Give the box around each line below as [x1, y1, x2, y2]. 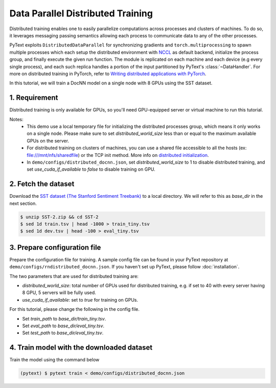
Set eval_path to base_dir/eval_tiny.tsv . [22, 323, 105, 329]
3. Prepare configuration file [9, 243, 101, 252]
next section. [9, 200, 37, 207]
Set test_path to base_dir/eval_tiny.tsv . [22, 330, 104, 336]
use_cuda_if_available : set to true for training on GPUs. [22, 296, 138, 303]
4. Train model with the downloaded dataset [9, 343, 153, 352]
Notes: [9, 116, 24, 122]
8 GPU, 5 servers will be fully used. [22, 289, 97, 296]
